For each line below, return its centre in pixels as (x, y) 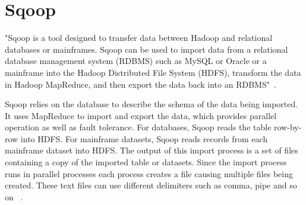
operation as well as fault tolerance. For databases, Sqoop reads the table (138, 127)
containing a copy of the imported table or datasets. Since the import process (146, 162)
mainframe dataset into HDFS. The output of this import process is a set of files (152, 150)
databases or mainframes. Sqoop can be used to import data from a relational (146, 49)
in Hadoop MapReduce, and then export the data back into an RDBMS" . (141, 84)
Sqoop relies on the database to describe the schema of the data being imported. (152, 104)
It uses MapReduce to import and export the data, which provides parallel (141, 115)
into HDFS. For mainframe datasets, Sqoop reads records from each (144, 138)
